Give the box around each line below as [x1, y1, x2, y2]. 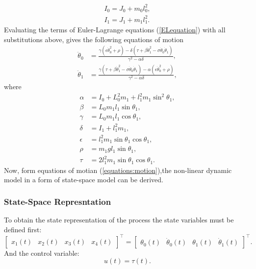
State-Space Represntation [4, 195, 111, 207]
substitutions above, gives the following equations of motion [4, 34, 183, 44]
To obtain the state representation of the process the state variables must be [4, 215, 234, 225]
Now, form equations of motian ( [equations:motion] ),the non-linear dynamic [4, 165, 232, 175]
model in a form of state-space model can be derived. [4, 174, 163, 185]
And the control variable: [4, 247, 79, 258]
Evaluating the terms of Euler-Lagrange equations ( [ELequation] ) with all [4, 24, 226, 34]
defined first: [4, 224, 42, 234]
